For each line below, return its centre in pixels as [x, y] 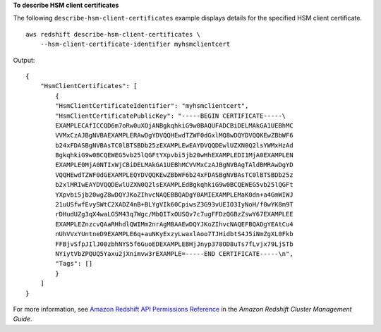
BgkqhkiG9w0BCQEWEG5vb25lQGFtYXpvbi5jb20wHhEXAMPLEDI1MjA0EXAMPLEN [174, 155]
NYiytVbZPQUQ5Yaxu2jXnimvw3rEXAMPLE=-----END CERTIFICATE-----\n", [174, 253]
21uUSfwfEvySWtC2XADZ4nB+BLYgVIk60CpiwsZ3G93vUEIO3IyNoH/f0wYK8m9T [174, 205]
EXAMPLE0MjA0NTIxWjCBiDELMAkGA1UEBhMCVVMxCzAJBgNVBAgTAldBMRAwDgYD [174, 165]
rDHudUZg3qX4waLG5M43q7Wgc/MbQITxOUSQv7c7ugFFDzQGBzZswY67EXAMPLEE [174, 214]
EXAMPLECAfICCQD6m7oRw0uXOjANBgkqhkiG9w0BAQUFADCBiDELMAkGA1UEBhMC [174, 125]
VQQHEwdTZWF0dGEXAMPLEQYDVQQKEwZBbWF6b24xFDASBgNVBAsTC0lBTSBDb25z [174, 175]
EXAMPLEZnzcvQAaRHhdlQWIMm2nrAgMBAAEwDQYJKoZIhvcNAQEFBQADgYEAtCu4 [174, 224]
